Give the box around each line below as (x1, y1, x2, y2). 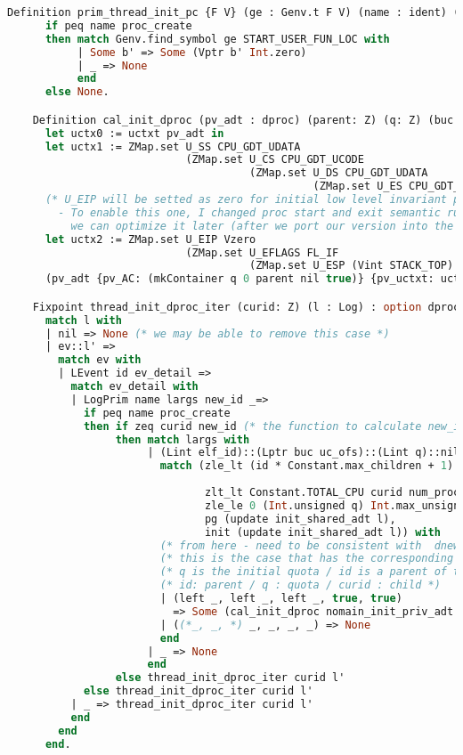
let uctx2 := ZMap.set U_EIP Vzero (45, 232, 256, 246)
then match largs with (115, 433, 250, 446)
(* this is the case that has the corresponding (159, 552, 454, 565)
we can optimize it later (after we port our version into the (70, 219, 454, 232)
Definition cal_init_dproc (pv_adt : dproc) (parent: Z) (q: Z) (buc (32, 113, 454, 126)
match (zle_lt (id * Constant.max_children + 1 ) (159, 459, 454, 473)
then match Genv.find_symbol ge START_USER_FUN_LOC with (45, 32, 390, 45)
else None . (45, 85, 110, 99)
